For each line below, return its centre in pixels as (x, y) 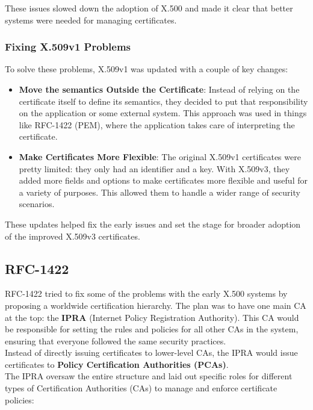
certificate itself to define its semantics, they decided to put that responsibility (163, 101)
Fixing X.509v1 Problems (68, 47)
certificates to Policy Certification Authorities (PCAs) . (117, 364)
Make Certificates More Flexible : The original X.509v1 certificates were (160, 156)
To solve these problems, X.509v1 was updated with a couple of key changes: (147, 69)
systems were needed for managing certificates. (91, 20)
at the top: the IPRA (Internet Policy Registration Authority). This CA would (152, 317)
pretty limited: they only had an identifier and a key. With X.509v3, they (154, 168)
